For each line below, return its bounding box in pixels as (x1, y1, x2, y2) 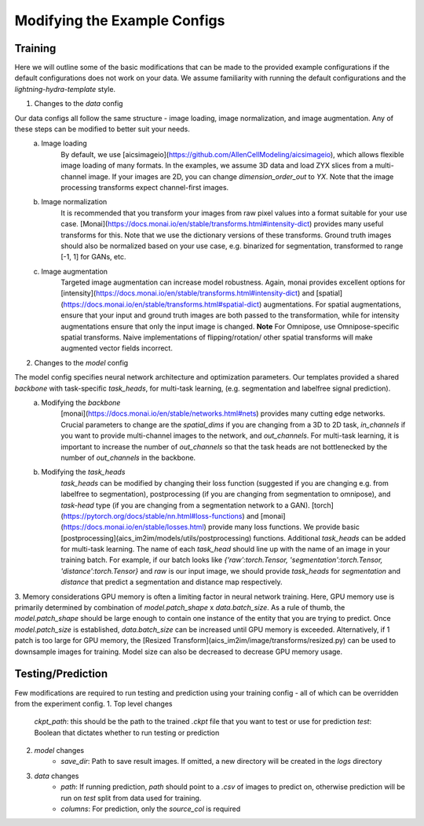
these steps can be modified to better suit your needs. (14, 124, 190, 134)
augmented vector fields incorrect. (60, 343, 173, 353)
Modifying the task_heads (41, 468, 126, 477)
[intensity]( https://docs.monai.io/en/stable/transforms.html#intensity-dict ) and (60, 288, 315, 298)
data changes (34, 771, 79, 780)
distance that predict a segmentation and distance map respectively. (60, 578, 283, 587)
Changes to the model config (34, 358, 129, 367)
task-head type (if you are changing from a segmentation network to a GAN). (60, 500, 310, 510)
